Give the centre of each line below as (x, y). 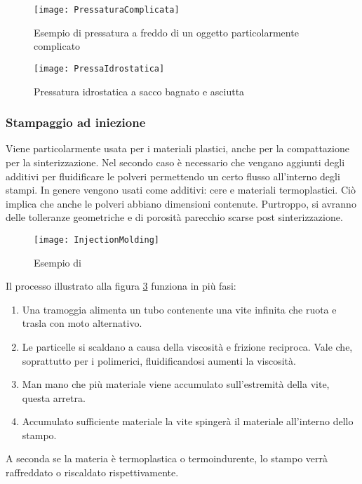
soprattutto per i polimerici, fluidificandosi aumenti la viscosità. (159, 360)
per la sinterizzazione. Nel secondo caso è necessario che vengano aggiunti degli (175, 162)
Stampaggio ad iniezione (76, 122)
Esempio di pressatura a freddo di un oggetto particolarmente (166, 32)
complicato (57, 46)
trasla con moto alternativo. (82, 323)
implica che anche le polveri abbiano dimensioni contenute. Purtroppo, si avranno (181, 203)
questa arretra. (54, 397)
